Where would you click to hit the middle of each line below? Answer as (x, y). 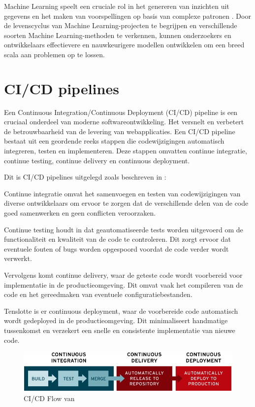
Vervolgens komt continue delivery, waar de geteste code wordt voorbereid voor (123, 275)
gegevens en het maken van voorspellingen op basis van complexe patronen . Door (127, 16)
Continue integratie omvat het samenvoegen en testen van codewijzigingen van (122, 193)
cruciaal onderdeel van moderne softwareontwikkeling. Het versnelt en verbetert (124, 122)
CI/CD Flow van (49, 398)
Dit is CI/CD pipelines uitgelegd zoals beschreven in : (85, 177)
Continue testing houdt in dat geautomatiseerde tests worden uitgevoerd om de (124, 229)
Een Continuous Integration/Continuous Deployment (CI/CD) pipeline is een (121, 112)
